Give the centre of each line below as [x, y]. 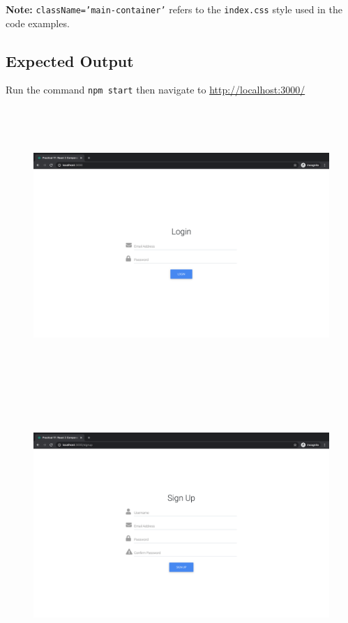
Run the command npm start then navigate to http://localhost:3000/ [156, 90]
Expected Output [70, 60]
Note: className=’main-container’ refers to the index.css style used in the [174, 9]
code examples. [38, 23]
